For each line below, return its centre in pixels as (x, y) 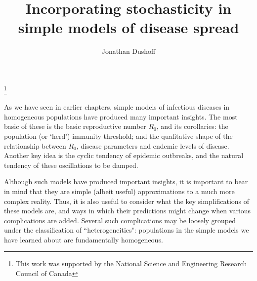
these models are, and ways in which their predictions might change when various (128, 211)
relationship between (35, 145)
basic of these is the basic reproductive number (75, 126)
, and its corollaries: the (192, 126)
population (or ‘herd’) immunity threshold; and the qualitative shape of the (118, 136)
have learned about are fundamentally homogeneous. (84, 239)
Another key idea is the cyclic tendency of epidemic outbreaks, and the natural (124, 155)
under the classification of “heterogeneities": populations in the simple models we (127, 230)
